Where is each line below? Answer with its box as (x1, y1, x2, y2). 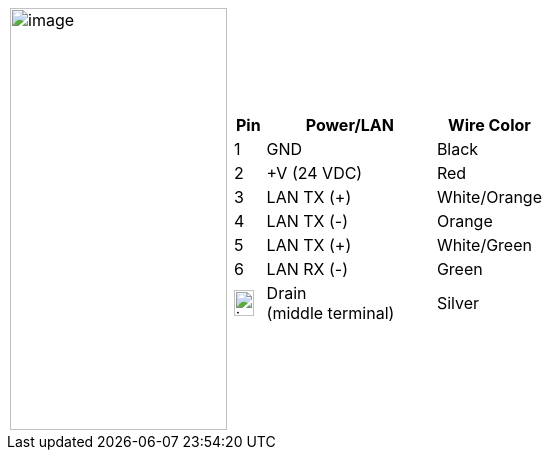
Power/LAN (305, 115, 394, 135)
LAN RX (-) (266, 259, 348, 279)
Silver (436, 293, 480, 313)
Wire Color (448, 115, 531, 135)
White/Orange (436, 187, 542, 207)
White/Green (436, 235, 532, 255)
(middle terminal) (266, 303, 395, 323)
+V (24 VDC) (266, 163, 363, 183)
